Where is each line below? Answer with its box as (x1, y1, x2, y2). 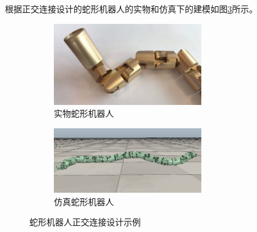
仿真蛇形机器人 (54, 195, 114, 207)
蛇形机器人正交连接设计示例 (29, 215, 141, 228)
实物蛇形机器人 (54, 107, 114, 120)
